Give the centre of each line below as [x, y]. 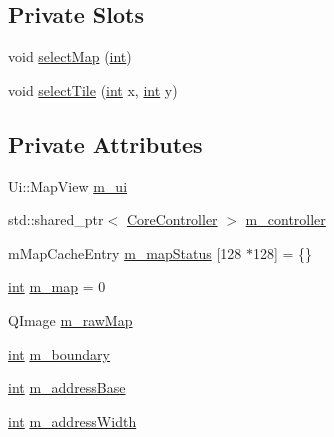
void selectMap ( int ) [70, 56]
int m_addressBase [67, 387]
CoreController [172, 219]
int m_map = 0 [57, 286]
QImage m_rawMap [70, 319]
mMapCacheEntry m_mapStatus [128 [125, 252]
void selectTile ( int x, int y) [93, 89]
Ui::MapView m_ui [68, 185]
